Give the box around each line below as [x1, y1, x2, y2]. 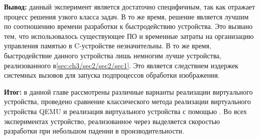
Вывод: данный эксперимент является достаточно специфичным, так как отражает [4, 1, 255, 11]
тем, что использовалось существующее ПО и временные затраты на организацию [4, 30, 254, 41]
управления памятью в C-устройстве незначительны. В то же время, [4, 40, 212, 51]
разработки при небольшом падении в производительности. [4, 126, 184, 136]
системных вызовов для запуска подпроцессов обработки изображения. [4, 70, 220, 80]
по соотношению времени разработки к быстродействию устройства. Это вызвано [4, 21, 253, 31]
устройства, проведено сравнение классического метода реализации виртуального [4, 96, 251, 107]
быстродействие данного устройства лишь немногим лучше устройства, [4, 50, 222, 60]
